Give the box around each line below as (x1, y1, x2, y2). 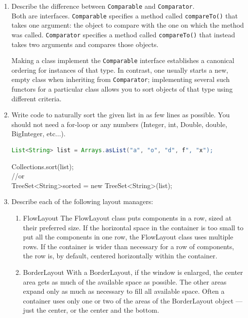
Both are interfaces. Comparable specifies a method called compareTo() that (11, 10, 238, 20)
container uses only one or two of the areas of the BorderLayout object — (23, 295, 243, 305)
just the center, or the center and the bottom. (23, 305, 159, 315)
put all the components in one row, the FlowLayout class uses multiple (23, 232, 233, 242)
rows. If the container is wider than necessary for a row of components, (23, 241, 234, 251)
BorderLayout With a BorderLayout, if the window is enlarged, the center (23, 267, 243, 277)
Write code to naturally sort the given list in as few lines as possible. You (11, 110, 230, 120)
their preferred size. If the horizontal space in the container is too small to (23, 222, 244, 232)
